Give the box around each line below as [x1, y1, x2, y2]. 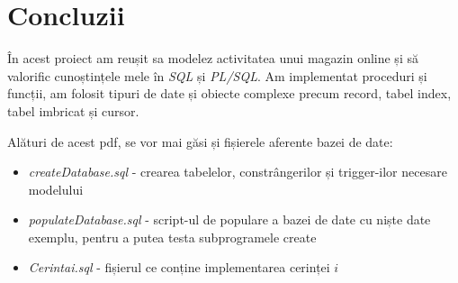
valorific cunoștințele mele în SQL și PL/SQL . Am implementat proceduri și [7, 66, 427, 85]
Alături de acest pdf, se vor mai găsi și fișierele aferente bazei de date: [7, 132, 393, 151]
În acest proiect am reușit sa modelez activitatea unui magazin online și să [7, 49, 418, 68]
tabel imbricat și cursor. [7, 101, 139, 120]
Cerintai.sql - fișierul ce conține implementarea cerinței [28, 258, 330, 277]
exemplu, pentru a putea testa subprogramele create [28, 227, 317, 246]
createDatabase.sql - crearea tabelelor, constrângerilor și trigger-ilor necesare [28, 162, 447, 181]
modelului [28, 179, 84, 198]
